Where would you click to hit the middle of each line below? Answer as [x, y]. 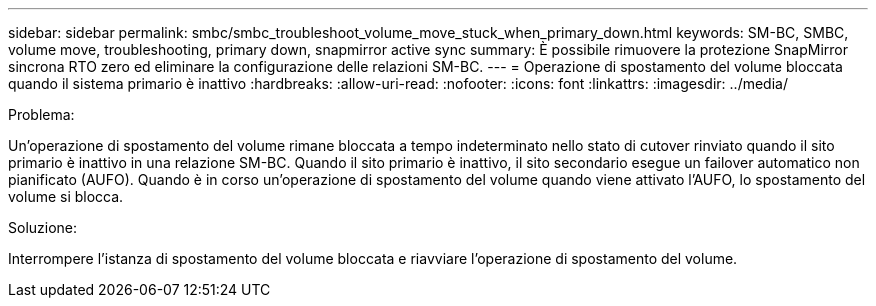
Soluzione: [43, 227]
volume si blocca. [66, 196]
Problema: [41, 114]
